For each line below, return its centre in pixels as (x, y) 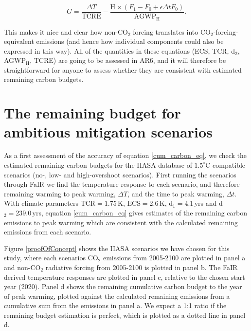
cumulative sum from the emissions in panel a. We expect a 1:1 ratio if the (115, 305)
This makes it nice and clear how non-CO (66, 31)
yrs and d (208, 203)
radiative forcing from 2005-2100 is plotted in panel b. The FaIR (142, 267)
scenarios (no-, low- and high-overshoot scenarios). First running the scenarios (120, 174)
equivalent (19, 41)
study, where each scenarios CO (51, 258)
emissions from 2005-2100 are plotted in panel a (174, 258)
